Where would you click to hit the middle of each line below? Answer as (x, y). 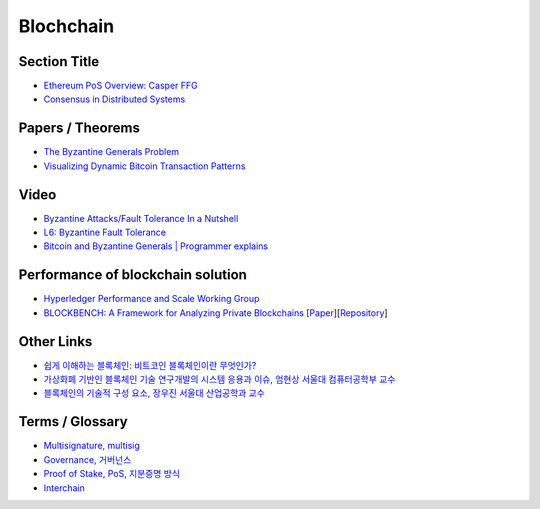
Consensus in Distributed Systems (114, 99)
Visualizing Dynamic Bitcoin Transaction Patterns (144, 166)
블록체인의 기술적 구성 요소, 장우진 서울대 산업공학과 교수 (154, 393)
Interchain (64, 487)
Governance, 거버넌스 (87, 459)
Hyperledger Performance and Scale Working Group (151, 299)
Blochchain (66, 26)
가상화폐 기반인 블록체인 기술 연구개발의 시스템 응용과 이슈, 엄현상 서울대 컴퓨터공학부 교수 (219, 379)
